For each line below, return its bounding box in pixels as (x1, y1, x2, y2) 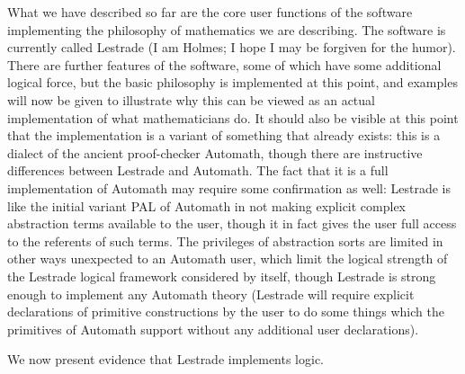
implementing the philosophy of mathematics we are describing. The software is (7, 20, 446, 39)
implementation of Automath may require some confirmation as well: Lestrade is (7, 178, 451, 197)
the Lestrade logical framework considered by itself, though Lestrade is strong (7, 266, 436, 285)
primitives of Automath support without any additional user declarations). (7, 319, 419, 338)
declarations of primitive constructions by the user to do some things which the (7, 302, 444, 321)
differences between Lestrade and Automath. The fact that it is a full (7, 161, 389, 180)
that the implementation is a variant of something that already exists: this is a (7, 126, 441, 145)
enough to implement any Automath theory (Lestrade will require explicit (7, 284, 415, 303)
